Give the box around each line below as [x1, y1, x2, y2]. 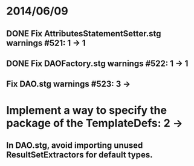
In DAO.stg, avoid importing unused [6, 140, 143, 150]
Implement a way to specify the [6, 103, 167, 117]
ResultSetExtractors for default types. [6, 150, 153, 160]
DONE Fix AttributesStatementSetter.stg [6, 28, 161, 39]
